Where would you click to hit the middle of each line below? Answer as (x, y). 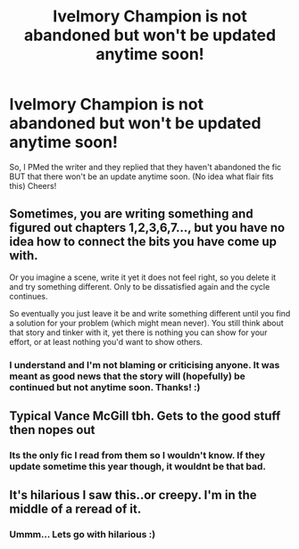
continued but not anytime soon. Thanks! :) (105, 387)
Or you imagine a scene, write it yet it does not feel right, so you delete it (143, 277)
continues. (29, 296)
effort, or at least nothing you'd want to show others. (106, 341)
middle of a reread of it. (75, 509)
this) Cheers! (33, 185)
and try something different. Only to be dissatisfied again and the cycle (140, 286)
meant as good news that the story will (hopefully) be (127, 376)
